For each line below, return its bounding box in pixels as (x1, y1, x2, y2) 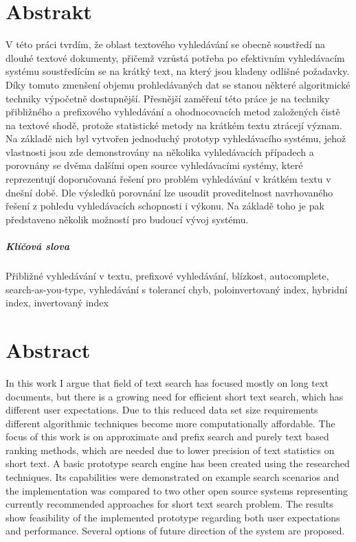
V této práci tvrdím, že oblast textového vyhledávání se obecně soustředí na (5, 37, 326, 52)
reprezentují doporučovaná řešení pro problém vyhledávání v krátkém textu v (5, 172, 331, 186)
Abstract (5, 335, 91, 363)
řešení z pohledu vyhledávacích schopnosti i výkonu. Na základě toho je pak (5, 199, 324, 213)
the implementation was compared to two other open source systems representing (5, 483, 348, 497)
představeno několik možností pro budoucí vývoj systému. (5, 212, 249, 226)
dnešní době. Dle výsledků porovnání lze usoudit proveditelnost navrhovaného (5, 185, 333, 199)
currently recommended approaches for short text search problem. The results (5, 497, 333, 511)
